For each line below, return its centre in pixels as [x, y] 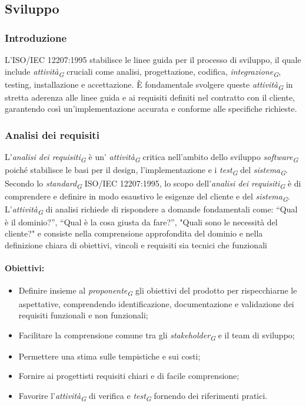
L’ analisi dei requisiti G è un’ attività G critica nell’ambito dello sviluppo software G [152, 158]
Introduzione [36, 37]
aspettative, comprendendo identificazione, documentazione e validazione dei [156, 303]
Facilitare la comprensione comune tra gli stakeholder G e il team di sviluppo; [157, 335]
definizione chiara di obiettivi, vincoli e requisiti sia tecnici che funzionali [136, 245]
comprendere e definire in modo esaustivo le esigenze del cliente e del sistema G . [147, 197]
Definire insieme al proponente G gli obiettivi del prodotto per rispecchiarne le [158, 291]
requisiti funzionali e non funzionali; [83, 315]
